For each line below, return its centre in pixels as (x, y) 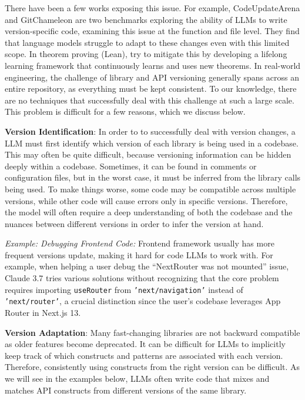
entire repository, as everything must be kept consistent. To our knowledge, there (151, 89)
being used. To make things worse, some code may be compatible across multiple (150, 189)
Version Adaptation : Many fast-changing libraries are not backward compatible (152, 332)
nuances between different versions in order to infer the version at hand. (134, 223)
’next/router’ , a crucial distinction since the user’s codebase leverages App (143, 301)
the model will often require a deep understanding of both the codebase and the (149, 212)
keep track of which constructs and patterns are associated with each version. (144, 355)
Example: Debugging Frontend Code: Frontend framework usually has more (140, 243)
